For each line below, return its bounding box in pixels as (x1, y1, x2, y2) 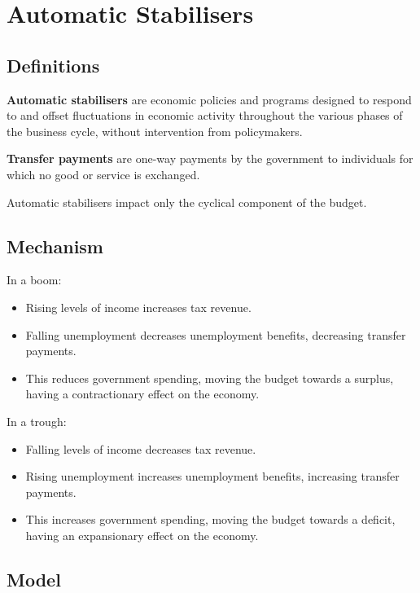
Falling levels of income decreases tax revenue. (25, 440, 256, 457)
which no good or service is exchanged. (7, 165, 200, 182)
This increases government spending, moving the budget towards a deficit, (25, 511, 396, 528)
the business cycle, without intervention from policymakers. (7, 122, 303, 139)
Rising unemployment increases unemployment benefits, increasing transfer (25, 468, 400, 485)
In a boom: (7, 271, 62, 288)
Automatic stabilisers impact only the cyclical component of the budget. (7, 193, 367, 210)
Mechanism (7, 233, 103, 258)
